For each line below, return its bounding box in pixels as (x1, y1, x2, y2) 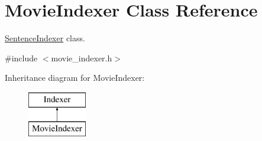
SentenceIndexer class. (5, 32, 85, 44)
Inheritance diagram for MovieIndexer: (5, 71, 145, 84)
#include (5, 51, 38, 64)
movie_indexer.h (51, 51, 112, 64)
